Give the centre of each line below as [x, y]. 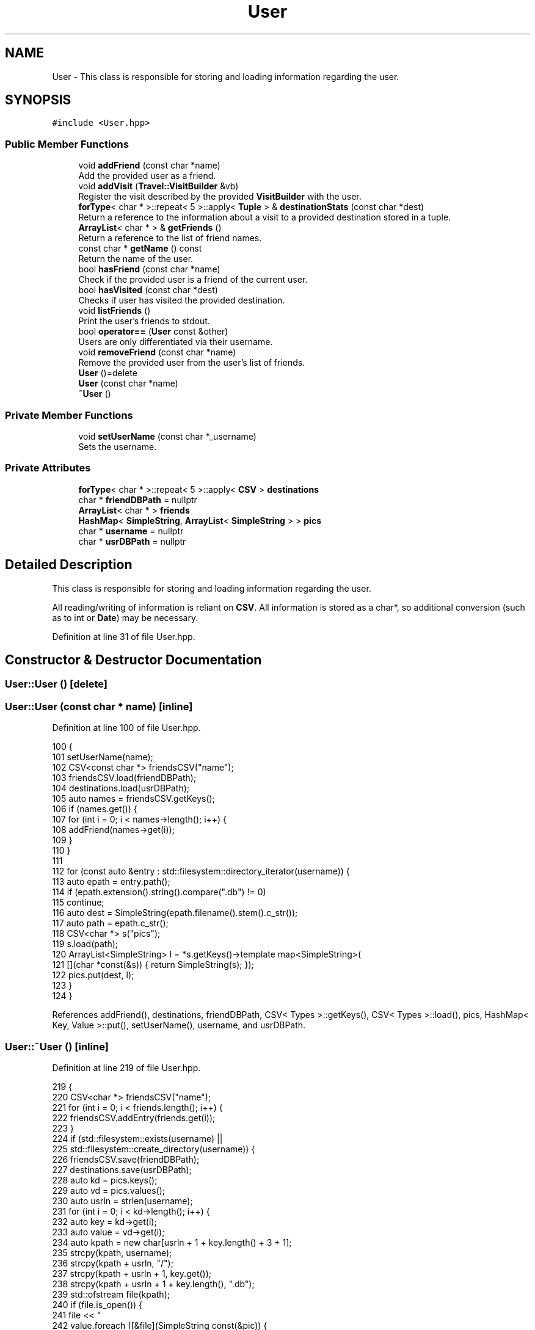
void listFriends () [115, 311]
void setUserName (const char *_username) [167, 436]
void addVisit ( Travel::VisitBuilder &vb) [158, 186]
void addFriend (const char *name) [149, 165]
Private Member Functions [69, 415]
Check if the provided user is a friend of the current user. [193, 280]
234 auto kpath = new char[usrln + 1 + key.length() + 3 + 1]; [172, 1242]
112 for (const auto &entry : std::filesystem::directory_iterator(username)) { [201, 871]
